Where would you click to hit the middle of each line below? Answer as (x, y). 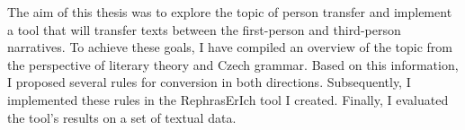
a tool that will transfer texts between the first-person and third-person (204, 29)
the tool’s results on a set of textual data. (122, 117)
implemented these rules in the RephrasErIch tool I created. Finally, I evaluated (228, 99)
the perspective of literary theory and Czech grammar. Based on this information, (233, 64)
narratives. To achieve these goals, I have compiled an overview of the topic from (230, 47)
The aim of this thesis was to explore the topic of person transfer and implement (230, 12)
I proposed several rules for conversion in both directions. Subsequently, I (209, 82)
